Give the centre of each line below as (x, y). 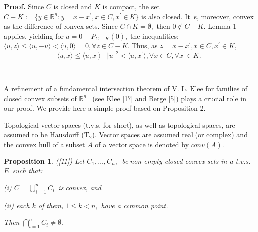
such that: (28, 171)
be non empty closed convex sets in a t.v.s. (186, 161)
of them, (51, 205)
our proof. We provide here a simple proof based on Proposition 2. (105, 108)
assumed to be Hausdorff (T (47, 134)
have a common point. (134, 205)
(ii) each (17, 205)
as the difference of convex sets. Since (61, 26)
